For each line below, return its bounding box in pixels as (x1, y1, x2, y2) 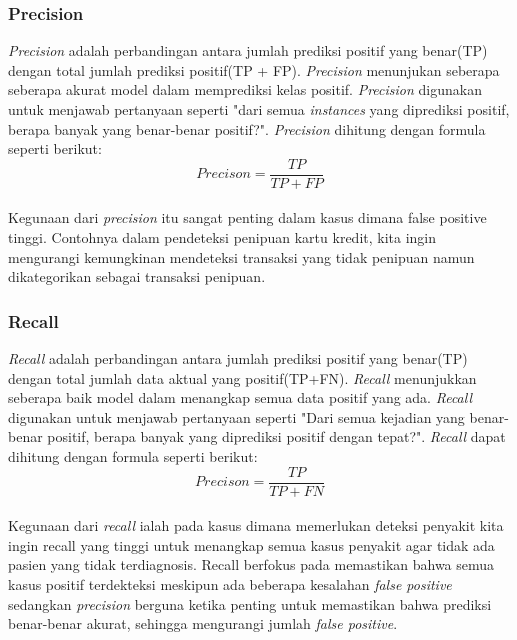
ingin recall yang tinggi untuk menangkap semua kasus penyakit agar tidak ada (8, 534, 495, 555)
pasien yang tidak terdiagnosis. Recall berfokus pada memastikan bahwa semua (8, 554, 495, 575)
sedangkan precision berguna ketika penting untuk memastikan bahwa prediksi (8, 593, 492, 614)
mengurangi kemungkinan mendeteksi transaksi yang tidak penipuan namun (8, 246, 475, 267)
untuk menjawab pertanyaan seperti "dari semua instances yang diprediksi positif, (8, 99, 510, 119)
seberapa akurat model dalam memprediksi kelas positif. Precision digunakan (8, 79, 482, 100)
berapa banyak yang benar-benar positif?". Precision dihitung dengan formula (8, 118, 486, 139)
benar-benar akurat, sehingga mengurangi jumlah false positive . (8, 613, 398, 634)
